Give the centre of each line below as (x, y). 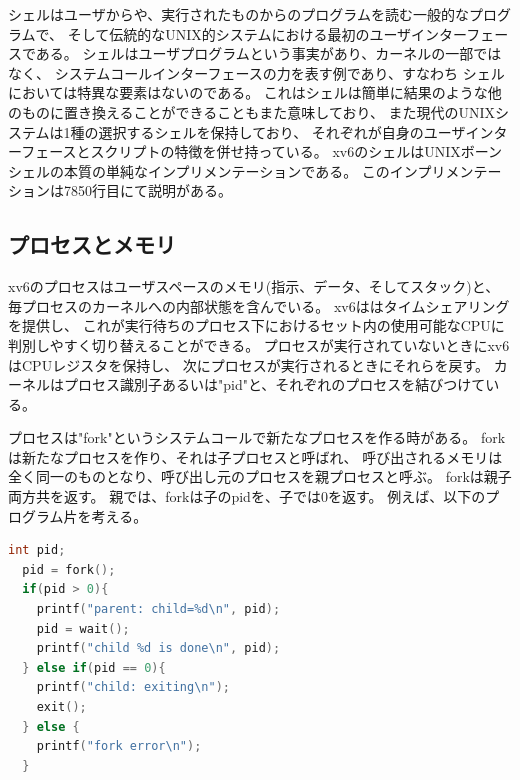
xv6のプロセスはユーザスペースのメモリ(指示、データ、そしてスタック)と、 (254, 286)
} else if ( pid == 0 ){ (94, 667)
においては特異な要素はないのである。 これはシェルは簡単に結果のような (248, 92)
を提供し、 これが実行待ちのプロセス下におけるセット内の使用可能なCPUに (256, 325)
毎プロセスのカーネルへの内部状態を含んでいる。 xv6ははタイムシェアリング (259, 305)
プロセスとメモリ (92, 244)
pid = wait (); (83, 628)
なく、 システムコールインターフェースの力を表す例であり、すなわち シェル (256, 72)
